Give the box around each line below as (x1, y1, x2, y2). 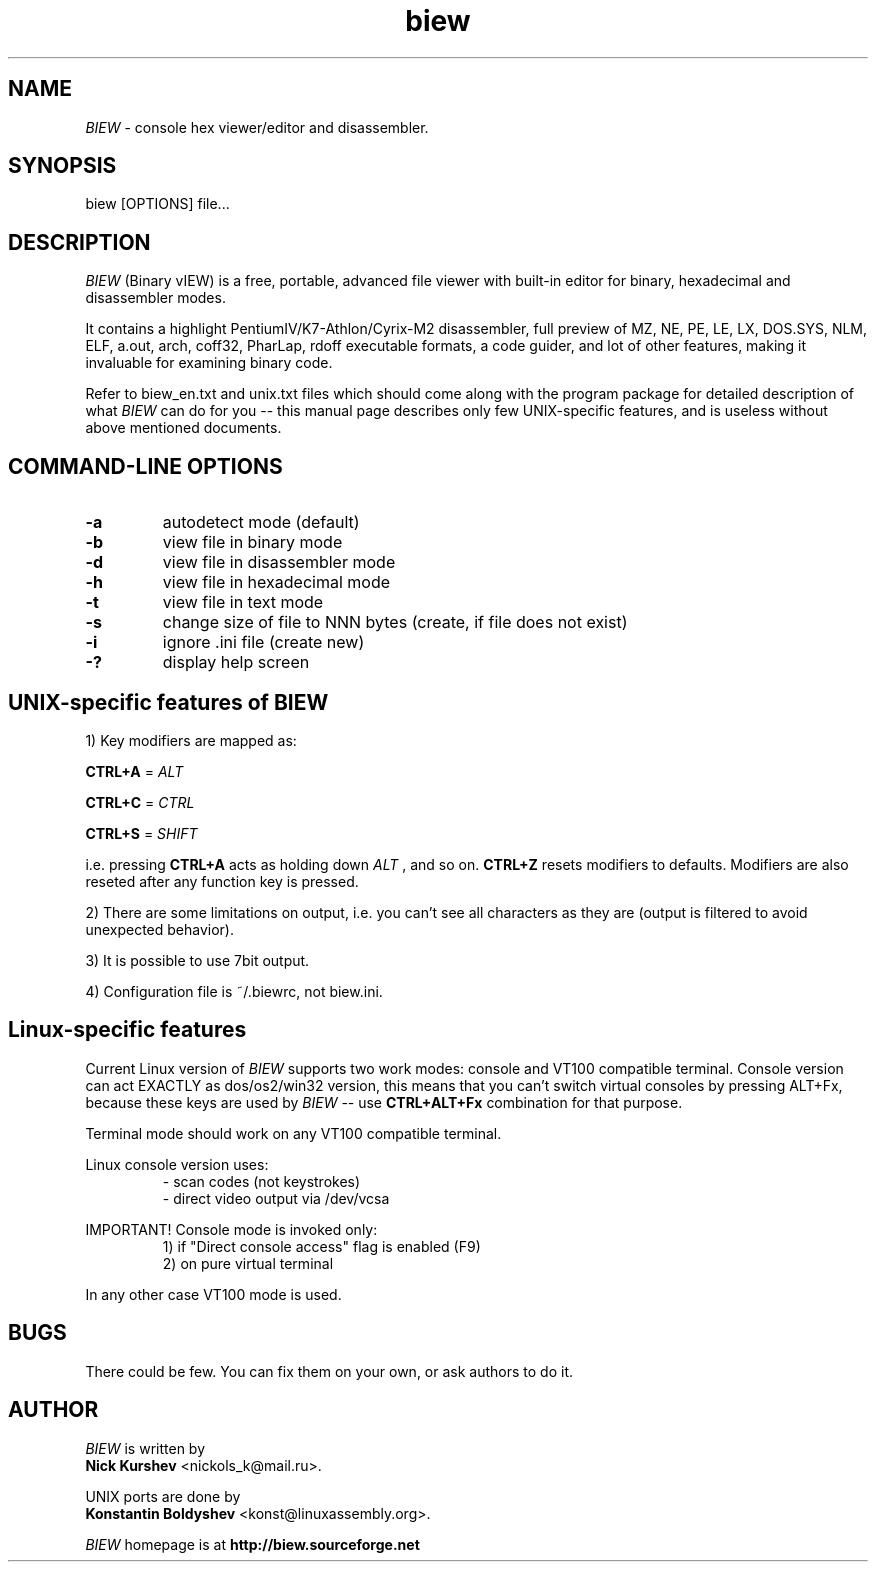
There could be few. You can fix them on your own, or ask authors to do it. (85, 1362, 574, 1380)
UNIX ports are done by (85, 1487, 241, 1505)
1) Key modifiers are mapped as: (85, 731, 297, 749)
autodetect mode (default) (162, 512, 360, 533)
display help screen (162, 652, 310, 673)
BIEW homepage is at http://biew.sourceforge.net (85, 1535, 420, 1553)
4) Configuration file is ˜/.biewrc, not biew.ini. (85, 982, 383, 1000)
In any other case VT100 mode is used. (85, 1285, 342, 1303)
